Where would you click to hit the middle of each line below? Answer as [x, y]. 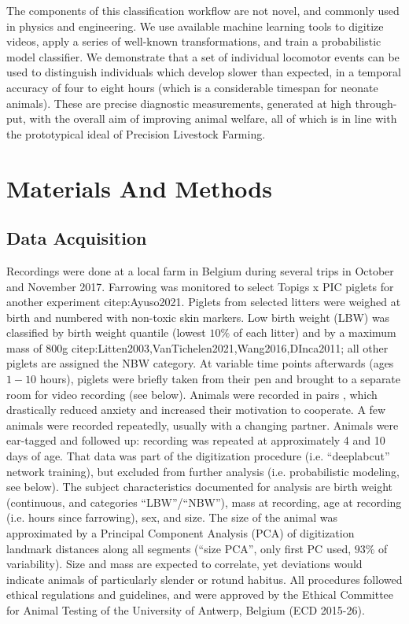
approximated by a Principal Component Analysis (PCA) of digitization [181, 533]
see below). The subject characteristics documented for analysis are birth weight [200, 487]
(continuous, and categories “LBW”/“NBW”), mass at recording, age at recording [204, 502]
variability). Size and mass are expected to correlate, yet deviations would [184, 564]
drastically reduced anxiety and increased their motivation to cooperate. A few [196, 410]
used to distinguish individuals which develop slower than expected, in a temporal [204, 72]
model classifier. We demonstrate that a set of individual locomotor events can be [203, 56]
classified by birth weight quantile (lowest [106, 332]
